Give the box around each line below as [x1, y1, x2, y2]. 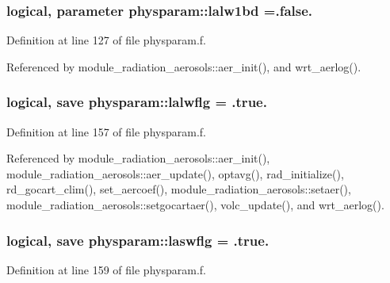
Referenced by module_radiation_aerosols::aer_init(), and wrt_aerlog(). [6, 58, 361, 75]
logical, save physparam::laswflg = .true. [6, 230, 270, 250]
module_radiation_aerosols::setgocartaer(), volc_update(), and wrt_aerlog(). [6, 197, 384, 212]
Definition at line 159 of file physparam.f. [6, 261, 206, 277]
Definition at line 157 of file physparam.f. [6, 123, 206, 140]
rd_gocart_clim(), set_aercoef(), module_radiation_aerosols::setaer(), [6, 181, 351, 197]
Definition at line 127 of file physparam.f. [6, 32, 206, 48]
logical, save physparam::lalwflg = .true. [6, 92, 267, 112]
